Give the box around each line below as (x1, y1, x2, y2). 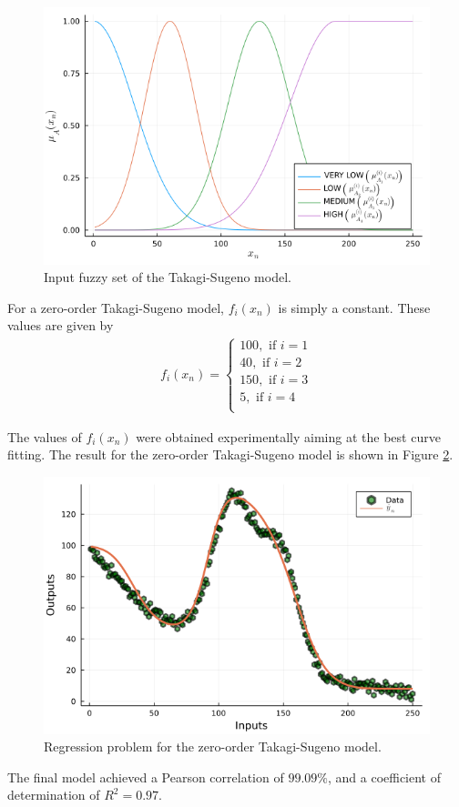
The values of (7, 427, 82, 446)
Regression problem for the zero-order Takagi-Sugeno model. (44, 737, 382, 756)
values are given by (7, 316, 114, 335)
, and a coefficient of (327, 767, 442, 786)
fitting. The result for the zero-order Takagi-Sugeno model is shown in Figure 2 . (7, 445, 454, 464)
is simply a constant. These (278, 298, 431, 317)
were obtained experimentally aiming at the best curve (136, 427, 441, 446)
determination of (7, 785, 100, 804)
